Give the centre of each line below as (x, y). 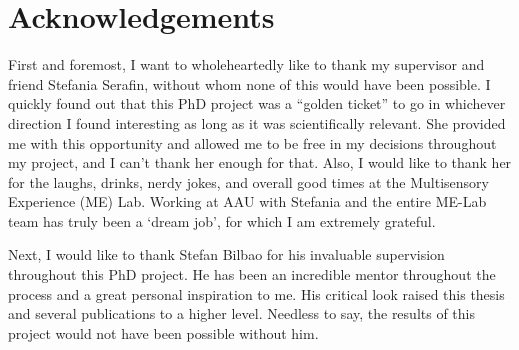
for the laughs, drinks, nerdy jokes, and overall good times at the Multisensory (248, 181)
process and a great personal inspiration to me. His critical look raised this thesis (256, 293)
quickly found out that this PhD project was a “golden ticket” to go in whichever (257, 103)
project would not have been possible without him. (163, 332)
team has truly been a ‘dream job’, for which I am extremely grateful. (222, 220)
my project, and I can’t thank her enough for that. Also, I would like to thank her (260, 162)
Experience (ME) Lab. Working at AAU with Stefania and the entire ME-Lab (247, 201)
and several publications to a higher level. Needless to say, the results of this (241, 313)
